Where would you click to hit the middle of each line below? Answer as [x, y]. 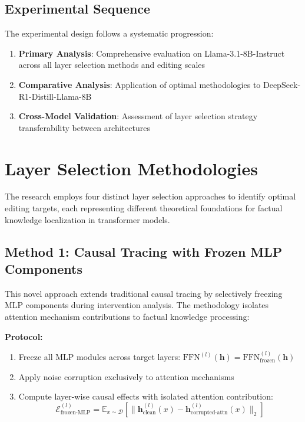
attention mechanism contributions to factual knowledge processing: [127, 317]
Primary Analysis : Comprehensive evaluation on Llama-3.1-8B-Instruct [152, 53]
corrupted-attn [209, 413]
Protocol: [24, 336]
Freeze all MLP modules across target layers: [100, 357]
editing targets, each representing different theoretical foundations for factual [144, 208]
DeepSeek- [282, 84]
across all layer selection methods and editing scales [112, 65]
